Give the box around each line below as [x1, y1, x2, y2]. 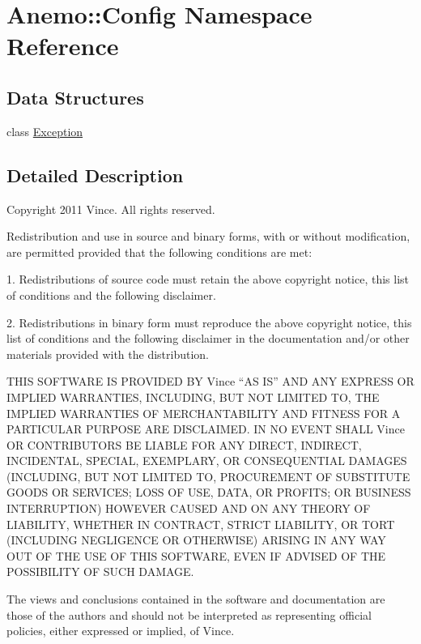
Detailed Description [6, 162, 184, 187]
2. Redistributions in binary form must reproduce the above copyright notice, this [6, 313, 412, 331]
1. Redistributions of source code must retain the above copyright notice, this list [6, 271, 410, 288]
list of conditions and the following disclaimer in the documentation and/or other [6, 330, 410, 347]
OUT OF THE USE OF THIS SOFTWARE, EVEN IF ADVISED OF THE [6, 547, 386, 564]
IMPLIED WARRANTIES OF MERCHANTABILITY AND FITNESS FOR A [6, 404, 401, 421]
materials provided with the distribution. [6, 345, 209, 362]
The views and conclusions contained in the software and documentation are [6, 591, 385, 608]
